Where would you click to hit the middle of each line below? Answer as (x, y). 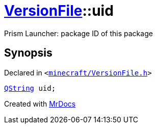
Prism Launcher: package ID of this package (78, 33)
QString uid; (30, 88)
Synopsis (28, 53)
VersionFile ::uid (59, 11)
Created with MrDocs (40, 104)
